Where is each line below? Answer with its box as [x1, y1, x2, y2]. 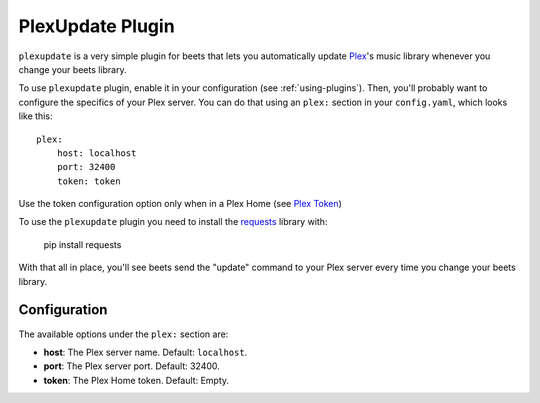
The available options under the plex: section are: [18, 328, 229, 340]
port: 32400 [56, 161, 116, 173]
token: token [56, 175, 121, 187]
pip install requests [43, 238, 122, 250]
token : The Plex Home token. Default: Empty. [43, 374, 230, 386]
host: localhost [56, 147, 137, 159]
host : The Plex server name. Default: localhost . [43, 346, 248, 358]
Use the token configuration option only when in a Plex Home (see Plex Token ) [18, 198, 342, 210]
